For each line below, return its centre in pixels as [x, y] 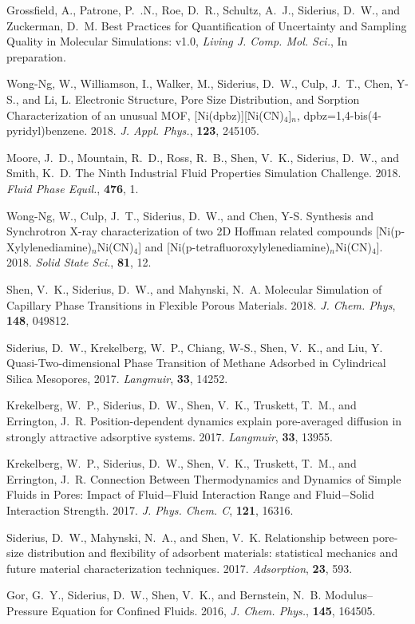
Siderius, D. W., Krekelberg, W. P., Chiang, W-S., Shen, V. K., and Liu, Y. [195, 347]
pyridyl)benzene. [47, 130]
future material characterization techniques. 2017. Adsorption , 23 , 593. [180, 568]
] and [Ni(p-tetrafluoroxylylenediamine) [234, 246]
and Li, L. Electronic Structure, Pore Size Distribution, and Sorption [191, 99]
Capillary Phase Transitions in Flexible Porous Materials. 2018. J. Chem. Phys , [201, 304]
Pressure [27, 610]
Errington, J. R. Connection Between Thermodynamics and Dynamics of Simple [204, 478]
